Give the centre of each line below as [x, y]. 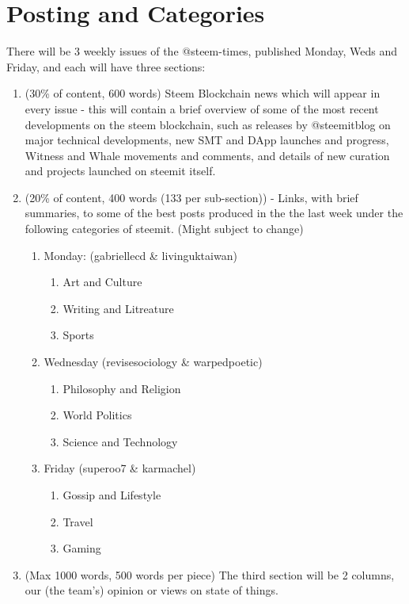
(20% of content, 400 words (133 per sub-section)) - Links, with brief [191, 197]
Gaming [82, 548]
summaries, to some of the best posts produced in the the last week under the [214, 213]
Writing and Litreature [118, 308]
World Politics [97, 415]
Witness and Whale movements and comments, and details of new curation [207, 155]
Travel [78, 521]
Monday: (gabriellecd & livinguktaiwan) [140, 255]
